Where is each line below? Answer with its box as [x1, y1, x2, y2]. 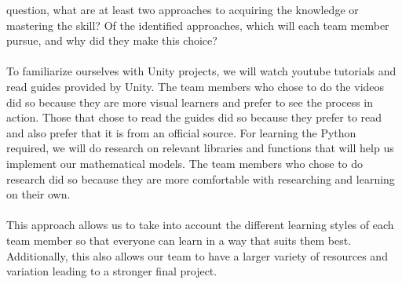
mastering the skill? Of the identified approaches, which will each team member [6, 16, 389, 33]
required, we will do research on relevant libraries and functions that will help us [6, 140, 394, 156]
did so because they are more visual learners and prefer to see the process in [6, 93, 374, 110]
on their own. [6, 186, 71, 202]
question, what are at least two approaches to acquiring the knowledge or [6, 2, 359, 17]
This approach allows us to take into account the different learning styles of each [6, 217, 394, 233]
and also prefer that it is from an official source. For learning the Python [6, 124, 356, 140]
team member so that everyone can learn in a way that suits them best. [6, 231, 352, 248]
